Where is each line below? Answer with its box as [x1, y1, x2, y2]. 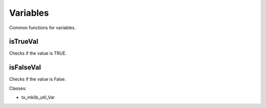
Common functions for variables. [9, 25, 76, 31]
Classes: [9, 85, 27, 91]
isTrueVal [9, 37, 38, 46]
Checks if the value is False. [9, 76, 66, 82]
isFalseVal [9, 63, 41, 72]
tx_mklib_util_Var [21, 94, 55, 101]
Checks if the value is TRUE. [9, 50, 67, 56]
